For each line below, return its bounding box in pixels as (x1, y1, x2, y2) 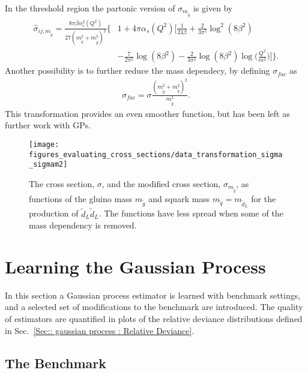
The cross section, (29, 177, 95, 189)
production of (29, 207, 79, 219)
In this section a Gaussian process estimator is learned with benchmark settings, (5, 288, 301, 301)
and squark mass (148, 192, 210, 205)
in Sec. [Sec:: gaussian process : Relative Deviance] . (5, 324, 195, 336)
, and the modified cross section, (101, 177, 221, 189)
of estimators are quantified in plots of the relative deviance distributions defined (5, 312, 303, 324)
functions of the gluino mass (29, 192, 133, 205)
